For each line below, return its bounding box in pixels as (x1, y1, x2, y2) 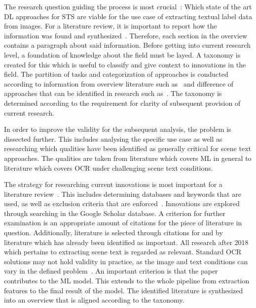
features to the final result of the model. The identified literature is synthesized (4, 285, 243, 295)
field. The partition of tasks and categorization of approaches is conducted (4, 69, 228, 79)
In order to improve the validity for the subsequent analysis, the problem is (4, 124, 231, 134)
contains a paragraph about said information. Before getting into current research (4, 40, 251, 50)
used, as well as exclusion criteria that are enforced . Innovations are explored (4, 198, 240, 209)
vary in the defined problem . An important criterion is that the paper (4, 266, 218, 276)
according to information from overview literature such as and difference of (4, 78, 234, 89)
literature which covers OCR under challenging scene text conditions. (4, 162, 213, 173)
